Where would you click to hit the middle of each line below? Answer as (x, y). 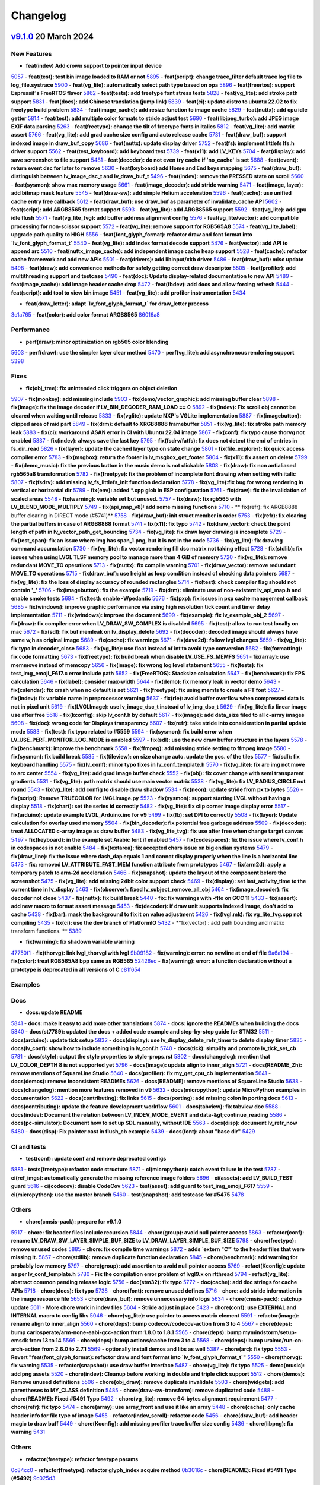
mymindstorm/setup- (270, 1332)
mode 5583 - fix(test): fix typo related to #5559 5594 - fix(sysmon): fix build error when (121, 731)
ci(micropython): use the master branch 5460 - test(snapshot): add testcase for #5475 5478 (127, 1195)
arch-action (26, 1349)
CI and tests (29, 1146)
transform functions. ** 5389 (47, 931)
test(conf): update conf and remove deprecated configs (96, 1158)
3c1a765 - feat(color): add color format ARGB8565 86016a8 (85, 314)
